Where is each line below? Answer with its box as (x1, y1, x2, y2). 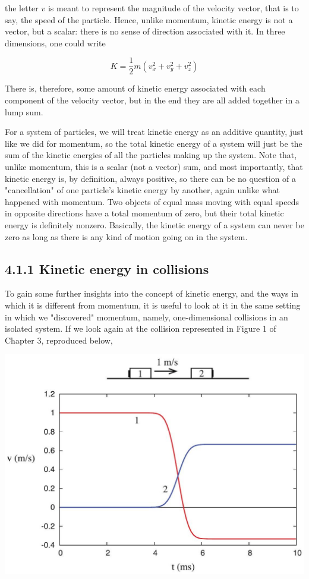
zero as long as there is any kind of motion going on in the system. (5, 230, 248, 243)
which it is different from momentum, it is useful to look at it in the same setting (5, 298, 301, 311)
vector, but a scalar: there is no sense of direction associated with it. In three (5, 25, 285, 37)
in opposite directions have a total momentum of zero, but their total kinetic (5, 207, 284, 219)
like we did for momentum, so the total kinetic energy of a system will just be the (5, 137, 302, 149)
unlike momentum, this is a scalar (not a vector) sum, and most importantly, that (5, 161, 303, 172)
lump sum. (5, 105, 43, 118)
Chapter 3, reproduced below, (5, 333, 113, 346)
